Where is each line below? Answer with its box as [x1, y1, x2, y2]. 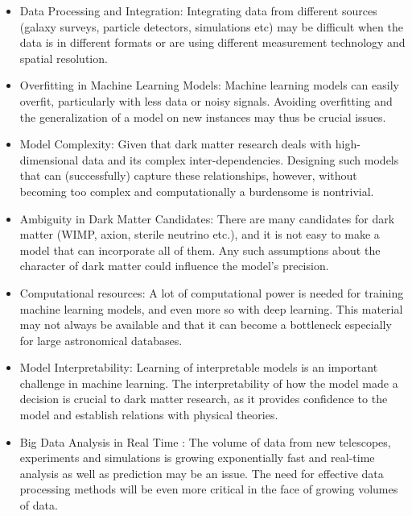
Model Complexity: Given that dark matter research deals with [19, 135, 332, 152]
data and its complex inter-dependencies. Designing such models [81, 151, 399, 168]
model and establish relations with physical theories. [19, 406, 278, 423]
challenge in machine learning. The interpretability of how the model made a [19, 374, 398, 391]
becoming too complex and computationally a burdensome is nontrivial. [19, 182, 374, 199]
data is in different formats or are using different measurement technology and [19, 34, 406, 51]
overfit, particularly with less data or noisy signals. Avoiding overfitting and [19, 92, 393, 109]
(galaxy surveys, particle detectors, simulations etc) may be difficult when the [19, 18, 403, 35]
